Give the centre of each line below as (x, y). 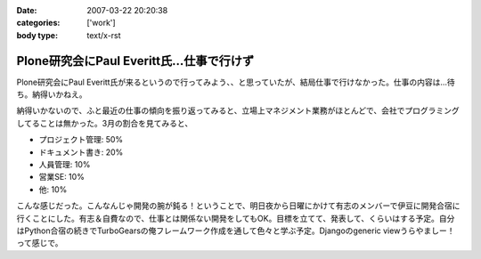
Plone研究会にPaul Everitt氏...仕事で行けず (135, 61)
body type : (37, 35)
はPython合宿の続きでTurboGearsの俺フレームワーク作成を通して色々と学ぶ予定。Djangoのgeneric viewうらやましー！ (236, 231)
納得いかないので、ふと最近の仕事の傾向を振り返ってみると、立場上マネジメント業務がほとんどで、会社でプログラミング (238, 110)
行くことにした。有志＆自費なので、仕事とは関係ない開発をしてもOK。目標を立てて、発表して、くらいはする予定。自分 (236, 218)
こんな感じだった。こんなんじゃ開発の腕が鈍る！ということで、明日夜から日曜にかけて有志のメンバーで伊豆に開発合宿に (238, 206)
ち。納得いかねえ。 (52, 94)
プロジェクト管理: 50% (81, 140)
